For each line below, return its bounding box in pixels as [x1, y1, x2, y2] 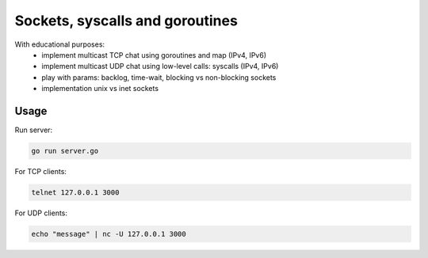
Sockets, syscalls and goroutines [14, 12, 238, 29]
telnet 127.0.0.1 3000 [31, 188, 120, 197]
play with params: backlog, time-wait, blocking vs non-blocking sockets [41, 72, 277, 82]
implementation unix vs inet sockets [41, 84, 159, 93]
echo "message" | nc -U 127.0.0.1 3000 [31, 230, 186, 238]
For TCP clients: [14, 166, 67, 176]
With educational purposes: [14, 40, 105, 49]
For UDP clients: [14, 208, 67, 218]
